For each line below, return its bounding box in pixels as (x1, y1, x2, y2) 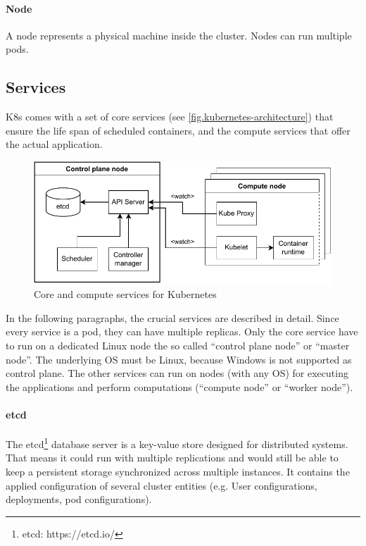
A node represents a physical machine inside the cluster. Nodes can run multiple (6, 27, 352, 42)
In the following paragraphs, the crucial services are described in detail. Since (6, 310, 339, 325)
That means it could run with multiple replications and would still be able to (6, 450, 339, 465)
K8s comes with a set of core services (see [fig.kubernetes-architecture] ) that (6, 109, 334, 124)
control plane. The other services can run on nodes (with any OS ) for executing (6, 366, 348, 380)
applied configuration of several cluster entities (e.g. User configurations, (6, 478, 317, 492)
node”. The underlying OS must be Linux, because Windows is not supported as (6, 352, 352, 366)
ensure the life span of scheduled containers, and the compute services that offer (6, 123, 351, 137)
